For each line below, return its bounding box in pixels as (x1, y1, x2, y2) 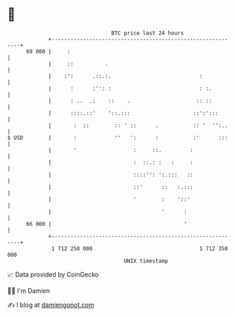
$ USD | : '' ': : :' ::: (7, 134, 229, 141)
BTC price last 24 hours (111, 30, 184, 37)
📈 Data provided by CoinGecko (7, 270, 99, 279)
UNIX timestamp (123, 257, 169, 265)
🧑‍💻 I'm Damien (7, 286, 51, 295)
